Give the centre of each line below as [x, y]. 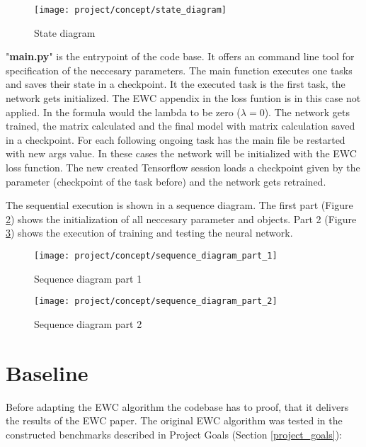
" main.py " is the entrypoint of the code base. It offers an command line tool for [180, 56]
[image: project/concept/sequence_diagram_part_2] [156, 301]
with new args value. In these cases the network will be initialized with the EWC [181, 153]
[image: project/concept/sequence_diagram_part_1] [156, 255]
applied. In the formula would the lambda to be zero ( [123, 112]
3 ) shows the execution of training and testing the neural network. [149, 233]
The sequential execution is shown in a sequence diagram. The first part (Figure [179, 205]
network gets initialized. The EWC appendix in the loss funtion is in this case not [183, 98]
